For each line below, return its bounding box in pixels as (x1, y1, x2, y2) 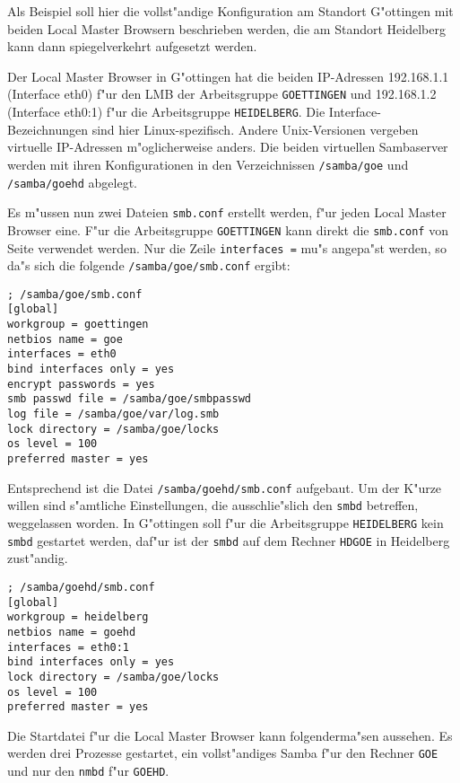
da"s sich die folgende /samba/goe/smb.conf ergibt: (7, 256, 291, 275)
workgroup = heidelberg (7, 611, 149, 624)
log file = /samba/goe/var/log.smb (7, 408, 220, 421)
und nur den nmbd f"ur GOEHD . (7, 761, 169, 780)
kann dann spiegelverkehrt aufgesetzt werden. (7, 37, 257, 56)
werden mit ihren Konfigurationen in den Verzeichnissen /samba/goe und (7, 154, 409, 173)
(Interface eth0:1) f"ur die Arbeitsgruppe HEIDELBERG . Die (7, 102, 325, 121)
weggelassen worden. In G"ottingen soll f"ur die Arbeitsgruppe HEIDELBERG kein (7, 514, 444, 532)
